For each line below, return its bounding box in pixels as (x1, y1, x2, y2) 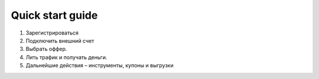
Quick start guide (11, 9, 98, 22)
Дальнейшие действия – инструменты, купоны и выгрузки (25, 62, 174, 69)
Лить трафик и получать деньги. (25, 53, 108, 61)
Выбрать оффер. (25, 46, 67, 53)
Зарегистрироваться (25, 29, 79, 36)
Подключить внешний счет (25, 37, 95, 44)
